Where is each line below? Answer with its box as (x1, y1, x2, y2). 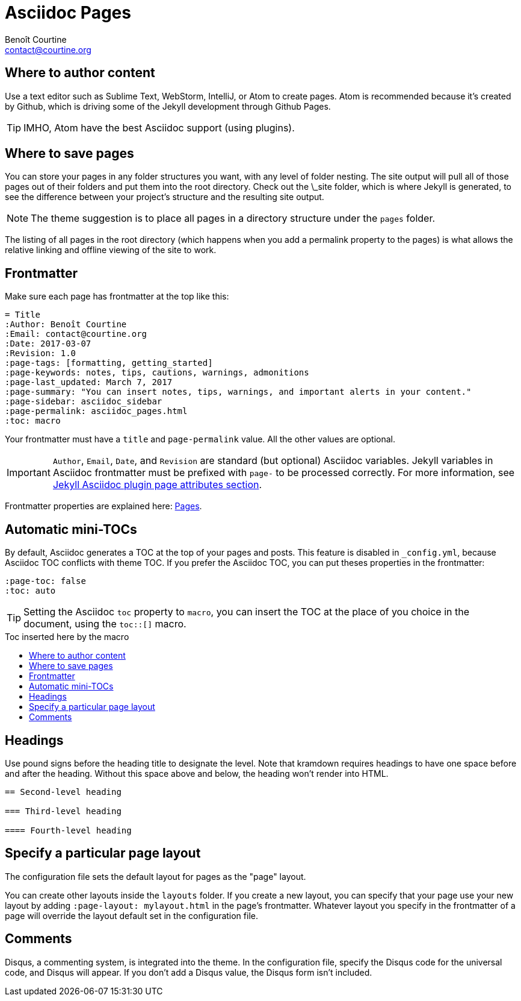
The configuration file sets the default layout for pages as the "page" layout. (5, 871, 306, 882)
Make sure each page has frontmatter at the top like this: (5, 291, 229, 302)
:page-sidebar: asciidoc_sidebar (5, 397, 162, 407)
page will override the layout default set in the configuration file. (5, 910, 258, 921)
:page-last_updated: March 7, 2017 (5, 377, 173, 388)
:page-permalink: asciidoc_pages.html (5, 406, 188, 416)
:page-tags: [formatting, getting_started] (5, 358, 213, 368)
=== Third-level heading (5, 806, 122, 816)
